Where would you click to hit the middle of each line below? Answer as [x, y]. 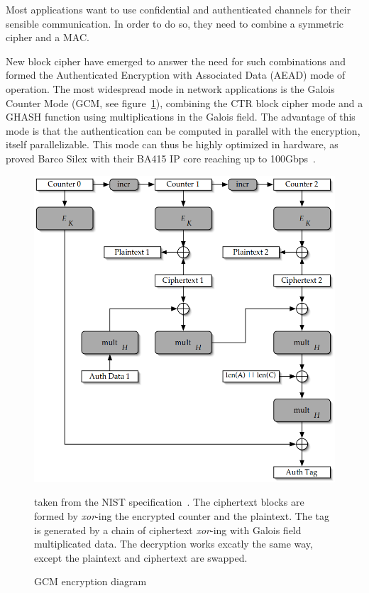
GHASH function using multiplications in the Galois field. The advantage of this [181, 117]
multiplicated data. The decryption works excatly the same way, [174, 544]
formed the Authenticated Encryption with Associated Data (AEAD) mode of [176, 75]
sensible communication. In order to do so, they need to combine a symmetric [175, 23]
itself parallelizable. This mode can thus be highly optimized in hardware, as [172, 144]
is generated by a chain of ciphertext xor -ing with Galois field [168, 530]
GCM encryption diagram [90, 581]
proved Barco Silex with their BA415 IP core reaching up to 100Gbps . [161, 158]
